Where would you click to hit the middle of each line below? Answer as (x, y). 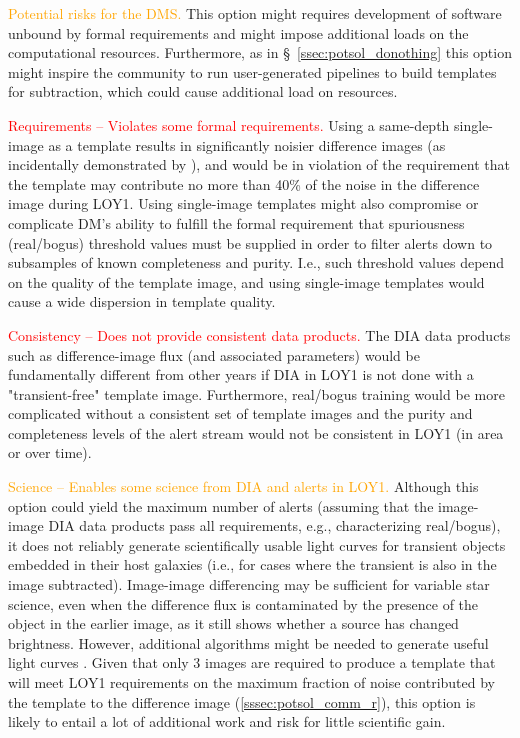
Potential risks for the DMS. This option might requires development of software (255, 13)
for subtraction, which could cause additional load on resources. (203, 91)
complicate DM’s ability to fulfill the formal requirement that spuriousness (236, 222)
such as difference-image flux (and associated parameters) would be (214, 354)
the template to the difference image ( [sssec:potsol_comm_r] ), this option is (242, 701)
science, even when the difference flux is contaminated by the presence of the (243, 603)
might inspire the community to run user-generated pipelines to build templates (252, 71)
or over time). (50, 452)
